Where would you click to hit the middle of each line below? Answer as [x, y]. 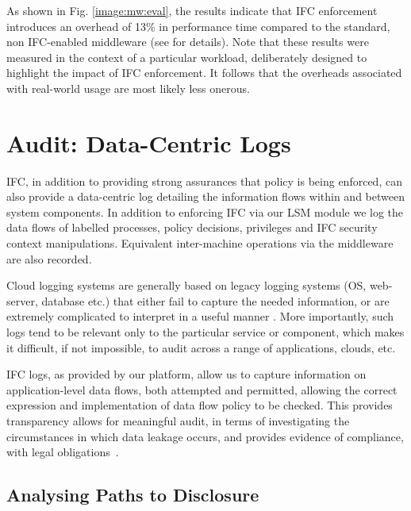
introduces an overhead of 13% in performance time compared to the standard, [198, 26]
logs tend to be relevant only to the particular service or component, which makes [205, 332]
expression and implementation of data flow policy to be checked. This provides [200, 405]
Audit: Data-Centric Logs [149, 142]
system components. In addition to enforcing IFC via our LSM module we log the [205, 211]
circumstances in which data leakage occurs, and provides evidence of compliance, [205, 436]
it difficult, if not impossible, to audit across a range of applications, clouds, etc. [201, 347]
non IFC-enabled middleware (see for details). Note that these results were [188, 42]
